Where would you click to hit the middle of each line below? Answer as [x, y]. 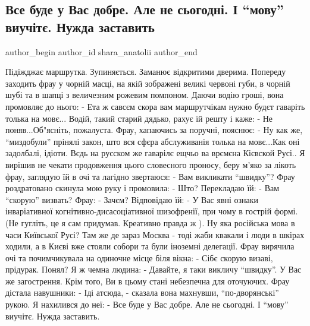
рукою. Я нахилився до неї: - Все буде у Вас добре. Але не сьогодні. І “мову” [147, 304]
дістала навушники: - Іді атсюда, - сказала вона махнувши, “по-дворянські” [142, 292]
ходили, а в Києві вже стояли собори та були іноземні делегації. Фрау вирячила [150, 246]
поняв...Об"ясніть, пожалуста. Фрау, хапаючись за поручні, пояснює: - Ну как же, [154, 130]
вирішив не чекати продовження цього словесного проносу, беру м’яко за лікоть [151, 164]
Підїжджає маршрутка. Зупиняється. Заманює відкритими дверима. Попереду [146, 72]
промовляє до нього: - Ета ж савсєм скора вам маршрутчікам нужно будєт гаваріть [155, 106]
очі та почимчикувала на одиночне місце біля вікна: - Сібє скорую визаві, [139, 257]
